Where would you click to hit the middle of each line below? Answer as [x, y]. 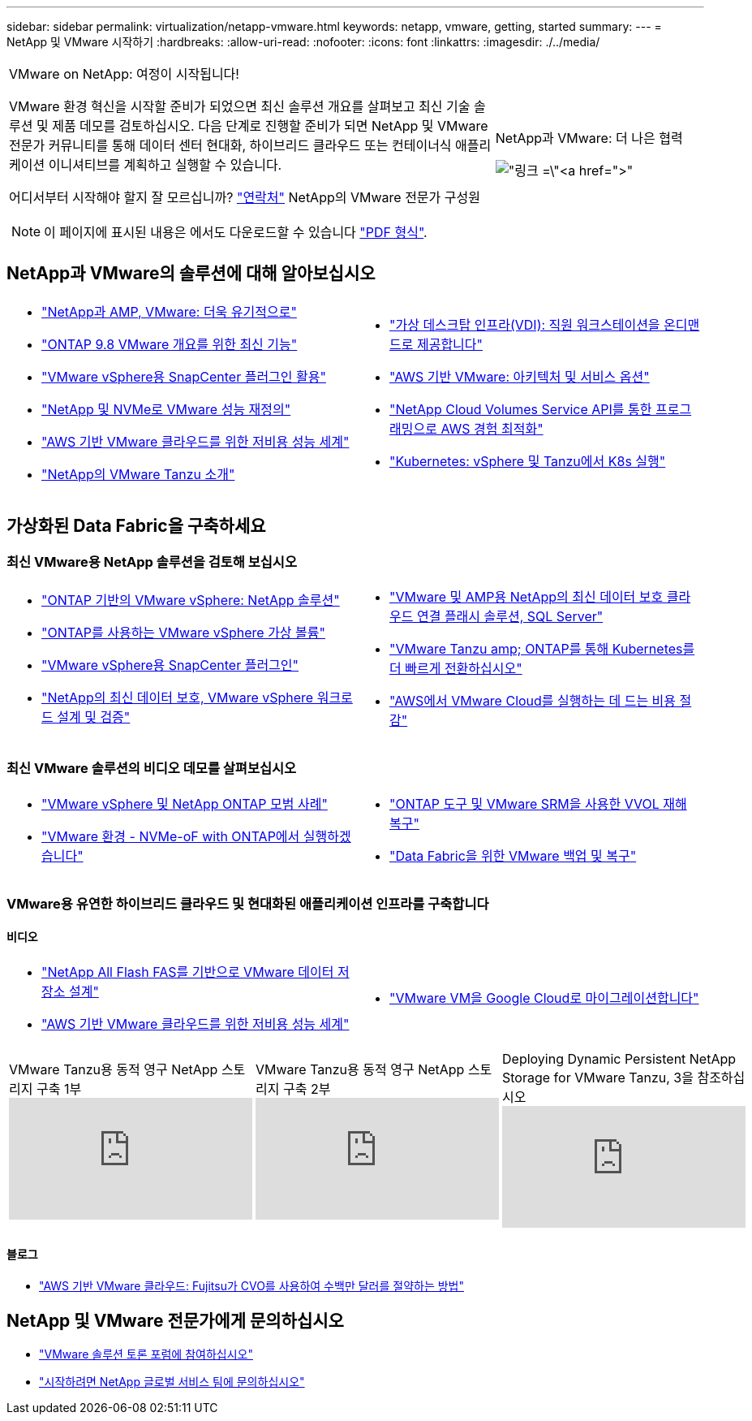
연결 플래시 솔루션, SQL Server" [510, 617]
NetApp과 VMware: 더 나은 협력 [589, 138]
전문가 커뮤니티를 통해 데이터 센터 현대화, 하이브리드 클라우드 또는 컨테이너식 [230, 145]
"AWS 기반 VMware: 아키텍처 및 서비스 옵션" [520, 376]
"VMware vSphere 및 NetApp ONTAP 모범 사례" [185, 803]
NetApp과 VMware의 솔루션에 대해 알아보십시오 [191, 274]
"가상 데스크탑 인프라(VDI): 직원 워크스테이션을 [525, 324]
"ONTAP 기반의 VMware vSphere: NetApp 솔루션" [191, 600]
